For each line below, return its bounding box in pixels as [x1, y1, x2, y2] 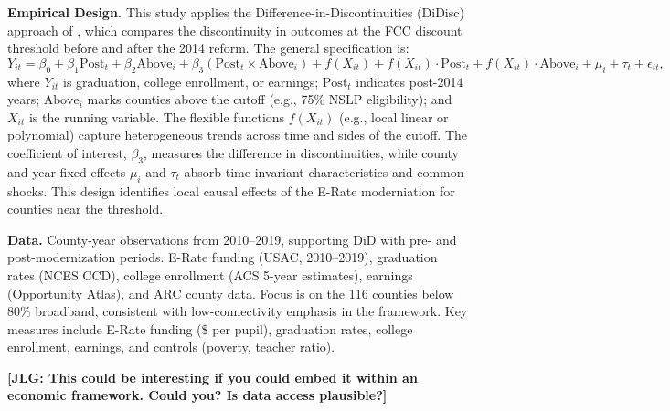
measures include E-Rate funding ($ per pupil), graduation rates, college [7, 319, 413, 338]
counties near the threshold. [7, 199, 164, 218]
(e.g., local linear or [339, 107, 449, 126]
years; [7, 90, 40, 109]
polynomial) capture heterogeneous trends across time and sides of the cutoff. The [7, 125, 468, 144]
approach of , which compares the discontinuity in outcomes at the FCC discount [7, 20, 463, 39]
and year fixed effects [7, 162, 126, 181]
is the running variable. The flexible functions [28, 107, 285, 126]
